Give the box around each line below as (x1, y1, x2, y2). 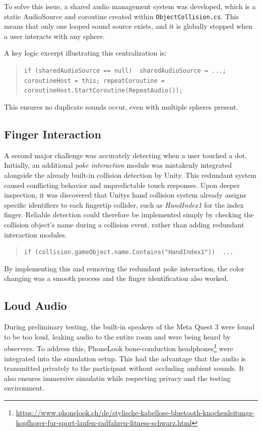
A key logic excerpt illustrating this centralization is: (4, 47, 167, 58)
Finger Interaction (4, 126, 101, 141)
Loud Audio (4, 298, 67, 313)
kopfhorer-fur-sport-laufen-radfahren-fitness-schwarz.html (16, 417, 192, 427)
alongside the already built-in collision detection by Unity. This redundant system (4, 169, 257, 180)
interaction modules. (4, 229, 67, 240)
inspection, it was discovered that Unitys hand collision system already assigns (4, 189, 246, 200)
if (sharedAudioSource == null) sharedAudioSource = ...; (24, 67, 226, 75)
